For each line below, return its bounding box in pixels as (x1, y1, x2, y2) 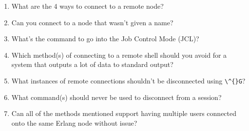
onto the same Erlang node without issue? (11, 117, 137, 128)
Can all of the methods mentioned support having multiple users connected (11, 108, 237, 118)
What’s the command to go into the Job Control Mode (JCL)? (11, 33, 199, 44)
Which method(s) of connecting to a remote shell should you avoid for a (11, 49, 227, 60)
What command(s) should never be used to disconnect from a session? (11, 92, 222, 102)
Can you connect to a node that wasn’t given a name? (11, 17, 173, 27)
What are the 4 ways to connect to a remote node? (11, 1, 164, 11)
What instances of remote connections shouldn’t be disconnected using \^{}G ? (11, 75, 246, 85)
